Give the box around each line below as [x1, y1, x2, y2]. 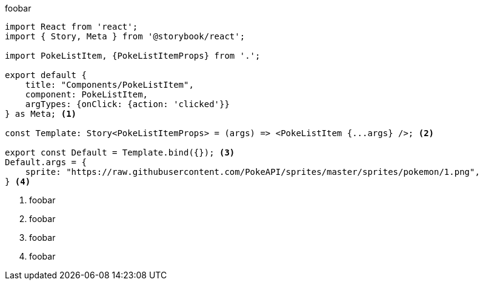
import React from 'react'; [5, 22, 138, 31]
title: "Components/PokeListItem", [25, 80, 194, 90]
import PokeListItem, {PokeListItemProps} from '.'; [5, 51, 261, 61]
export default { [5, 70, 87, 80]
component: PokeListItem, [25, 90, 148, 99]
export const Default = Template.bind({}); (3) [5, 148, 235, 157]
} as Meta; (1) [5, 109, 77, 119]
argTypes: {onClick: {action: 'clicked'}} [25, 99, 230, 109]
